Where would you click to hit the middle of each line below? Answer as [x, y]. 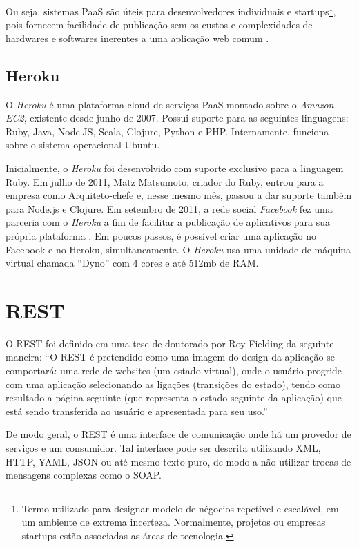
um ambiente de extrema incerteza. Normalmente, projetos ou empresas [174, 522]
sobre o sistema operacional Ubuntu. [83, 145]
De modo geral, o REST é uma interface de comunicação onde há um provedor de [178, 434]
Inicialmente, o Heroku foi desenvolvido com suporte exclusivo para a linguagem [175, 168]
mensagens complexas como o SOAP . [84, 475]
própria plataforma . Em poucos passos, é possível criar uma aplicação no [161, 235]
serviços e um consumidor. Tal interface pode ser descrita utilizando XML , [163, 448]
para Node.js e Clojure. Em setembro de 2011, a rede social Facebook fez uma [169, 208]
